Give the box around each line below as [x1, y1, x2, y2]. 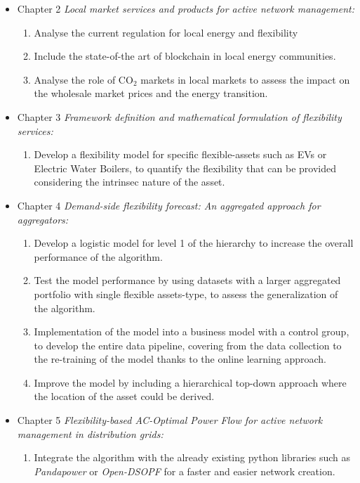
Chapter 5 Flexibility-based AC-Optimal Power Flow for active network [17, 413, 323, 427]
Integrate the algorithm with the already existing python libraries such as [34, 450, 351, 465]
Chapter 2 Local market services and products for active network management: [17, 1, 354, 15]
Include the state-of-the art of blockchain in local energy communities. [34, 49, 336, 63]
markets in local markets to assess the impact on [140, 72, 350, 86]
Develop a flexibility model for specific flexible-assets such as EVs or [34, 147, 327, 162]
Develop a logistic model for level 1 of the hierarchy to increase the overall [34, 236, 354, 250]
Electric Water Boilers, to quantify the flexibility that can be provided [34, 160, 336, 175]
